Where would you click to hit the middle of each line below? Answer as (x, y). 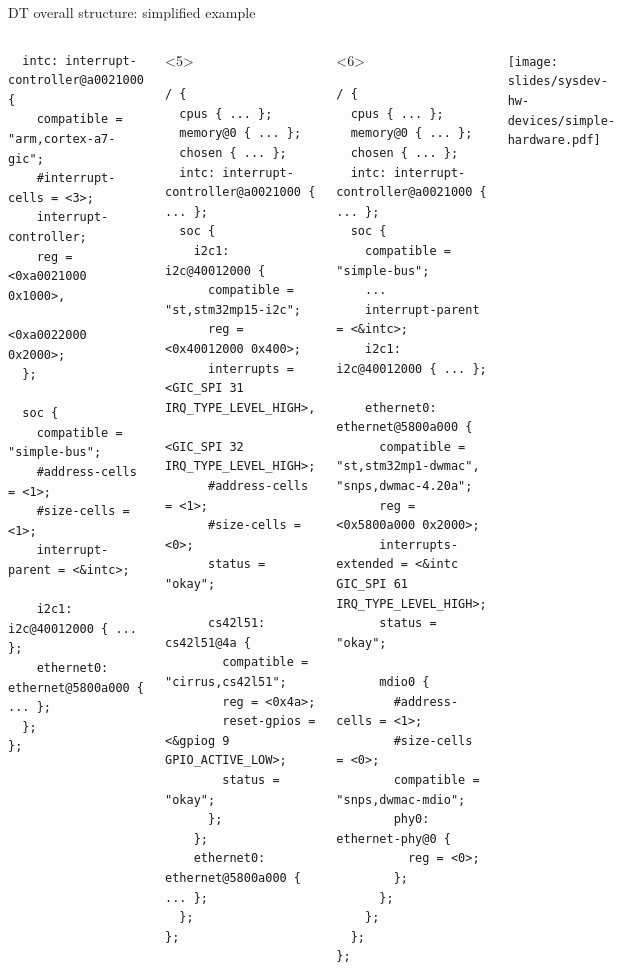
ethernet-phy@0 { (393, 838)
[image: (532, 61)
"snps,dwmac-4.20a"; (404, 486)
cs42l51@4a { (208, 642)
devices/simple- (561, 120)
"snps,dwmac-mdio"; (401, 799)
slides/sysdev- (557, 81)
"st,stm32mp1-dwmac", (408, 466)
